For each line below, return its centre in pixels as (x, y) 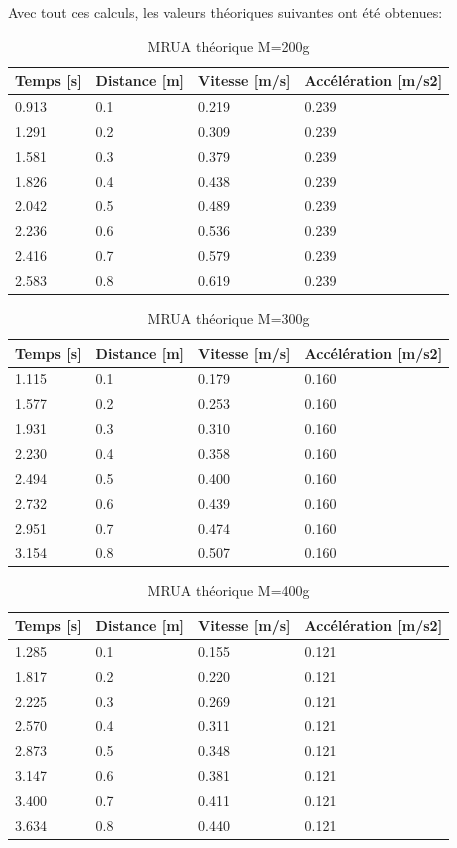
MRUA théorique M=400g (228, 590)
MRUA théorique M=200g (228, 45)
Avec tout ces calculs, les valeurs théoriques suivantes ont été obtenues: (225, 12)
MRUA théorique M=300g (228, 318)
